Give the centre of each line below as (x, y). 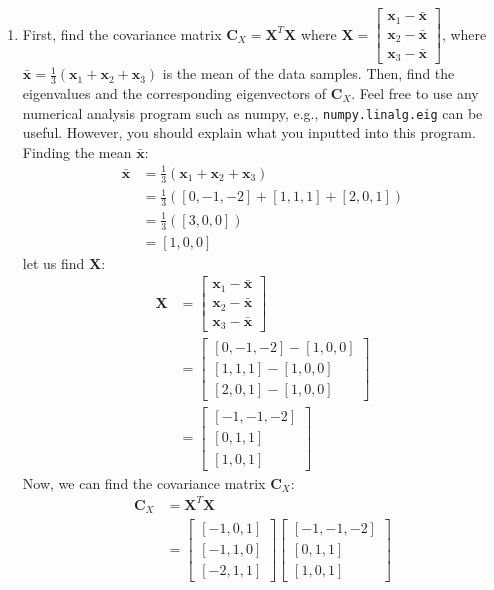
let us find (53, 262)
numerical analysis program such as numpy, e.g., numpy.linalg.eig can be (252, 112)
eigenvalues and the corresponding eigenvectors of (174, 92)
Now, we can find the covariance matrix (144, 482)
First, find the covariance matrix (122, 33)
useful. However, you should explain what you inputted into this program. (249, 132)
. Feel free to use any (415, 92)
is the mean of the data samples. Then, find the (308, 73)
